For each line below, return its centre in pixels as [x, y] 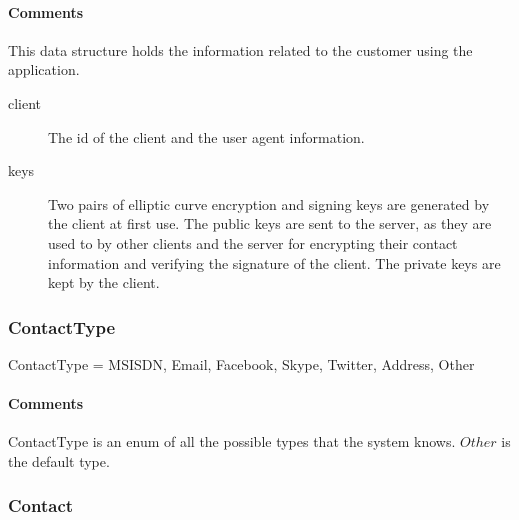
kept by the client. [104, 282]
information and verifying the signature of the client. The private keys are [274, 262]
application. [44, 69]
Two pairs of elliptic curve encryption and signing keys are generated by [269, 203]
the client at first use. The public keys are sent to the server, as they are [270, 223]
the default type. [59, 460]
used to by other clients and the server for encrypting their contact [253, 242]
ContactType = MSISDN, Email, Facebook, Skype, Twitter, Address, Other [241, 363]
